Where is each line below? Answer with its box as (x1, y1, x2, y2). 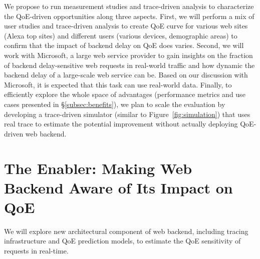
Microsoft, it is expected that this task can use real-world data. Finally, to (4, 79, 232, 89)
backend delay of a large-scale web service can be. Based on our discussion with (4, 69, 248, 80)
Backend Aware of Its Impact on (4, 177, 233, 197)
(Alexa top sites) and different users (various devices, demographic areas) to (4, 30, 237, 40)
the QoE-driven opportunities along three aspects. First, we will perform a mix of (4, 10, 254, 21)
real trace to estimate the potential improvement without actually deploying (4, 118, 238, 129)
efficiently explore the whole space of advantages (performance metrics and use (4, 89, 245, 99)
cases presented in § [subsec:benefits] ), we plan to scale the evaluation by (4, 98, 225, 109)
